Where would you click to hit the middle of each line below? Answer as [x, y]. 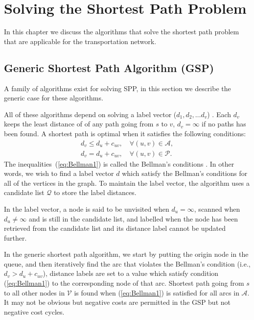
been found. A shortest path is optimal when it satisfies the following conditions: [125, 133]
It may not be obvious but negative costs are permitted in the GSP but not [117, 302]
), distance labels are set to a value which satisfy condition [131, 273]
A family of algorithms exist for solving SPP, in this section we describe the [117, 88]
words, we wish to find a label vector [59, 173]
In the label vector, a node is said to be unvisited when [87, 209]
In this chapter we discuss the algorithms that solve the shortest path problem [122, 32]
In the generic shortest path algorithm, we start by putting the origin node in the [126, 254]
